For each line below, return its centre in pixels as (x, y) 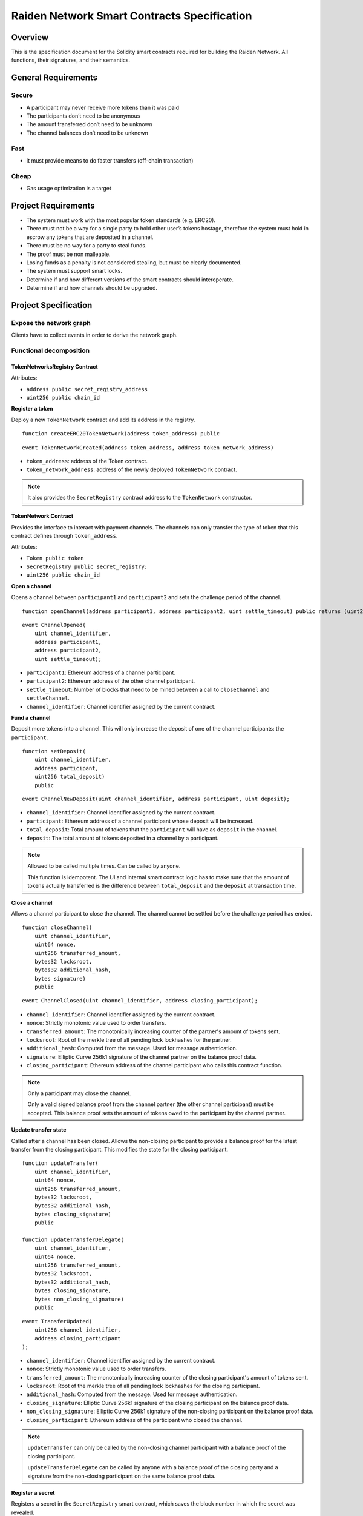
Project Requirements (53, 205)
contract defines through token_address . (64, 535)
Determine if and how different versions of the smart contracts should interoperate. (130, 280)
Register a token (32, 409)
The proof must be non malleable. (69, 254)
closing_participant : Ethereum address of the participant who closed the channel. (134, 1420)
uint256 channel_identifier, (77, 1330)
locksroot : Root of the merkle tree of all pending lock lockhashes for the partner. (129, 1040)
